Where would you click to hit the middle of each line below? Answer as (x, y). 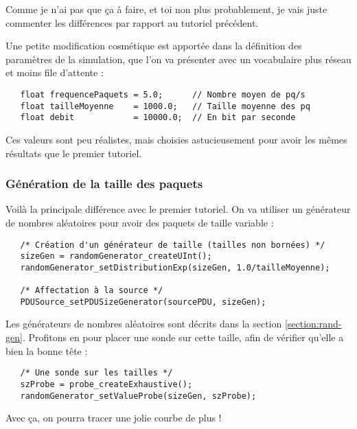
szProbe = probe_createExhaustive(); (106, 384)
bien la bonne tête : (47, 350)
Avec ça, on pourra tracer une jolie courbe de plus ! (114, 418)
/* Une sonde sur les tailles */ (96, 373)
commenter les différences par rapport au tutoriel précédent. (132, 22)
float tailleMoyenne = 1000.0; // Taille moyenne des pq (165, 106)
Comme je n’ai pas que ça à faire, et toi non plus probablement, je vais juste (166, 9)
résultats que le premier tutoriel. (74, 153)
